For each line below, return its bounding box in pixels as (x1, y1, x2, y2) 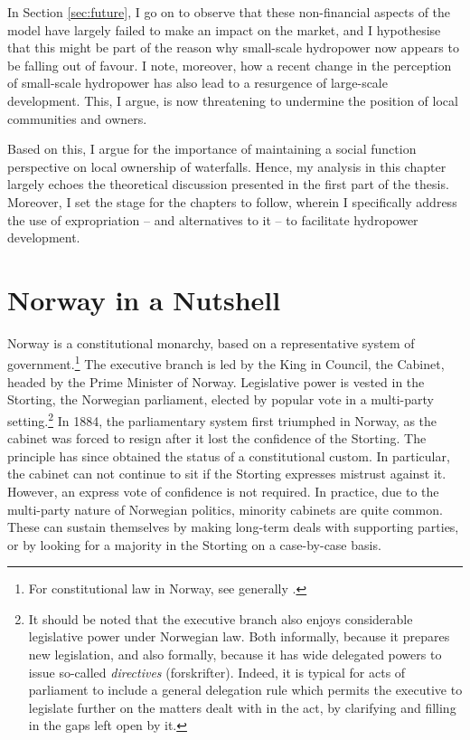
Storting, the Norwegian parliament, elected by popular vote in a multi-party (7, 390, 434, 409)
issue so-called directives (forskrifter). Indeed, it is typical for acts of (28, 662, 406, 681)
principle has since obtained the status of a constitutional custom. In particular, (7, 446, 450, 465)
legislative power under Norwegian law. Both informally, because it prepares (28, 627, 450, 646)
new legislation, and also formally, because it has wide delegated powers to (28, 645, 442, 664)
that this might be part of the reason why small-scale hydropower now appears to (7, 38, 459, 57)
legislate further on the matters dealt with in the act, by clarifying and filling (28, 697, 456, 716)
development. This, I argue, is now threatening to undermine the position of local (7, 90, 458, 109)
